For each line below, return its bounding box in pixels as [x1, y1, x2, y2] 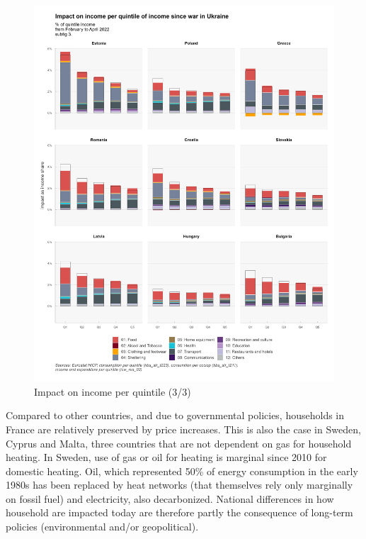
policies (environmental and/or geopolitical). [6, 519, 199, 534]
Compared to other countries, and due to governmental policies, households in [6, 408, 345, 423]
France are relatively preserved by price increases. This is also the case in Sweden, [6, 421, 361, 436]
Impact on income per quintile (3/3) [34, 384, 191, 399]
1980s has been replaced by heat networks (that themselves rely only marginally [6, 477, 353, 492]
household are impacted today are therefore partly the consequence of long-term [6, 505, 353, 520]
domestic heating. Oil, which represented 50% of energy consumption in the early [6, 463, 358, 478]
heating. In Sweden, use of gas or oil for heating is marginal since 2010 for [6, 450, 327, 465]
